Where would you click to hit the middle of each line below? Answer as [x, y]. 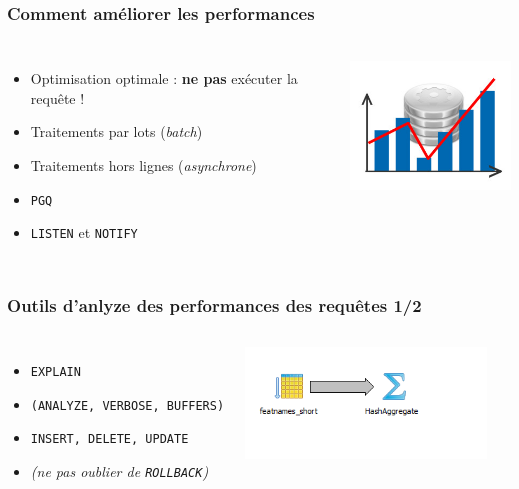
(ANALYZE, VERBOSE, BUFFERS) [127, 405]
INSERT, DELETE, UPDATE [109, 439]
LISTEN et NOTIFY [84, 232]
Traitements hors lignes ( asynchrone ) [143, 165]
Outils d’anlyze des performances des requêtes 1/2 [214, 304]
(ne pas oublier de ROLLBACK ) [119, 471]
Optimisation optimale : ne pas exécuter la [164, 78]
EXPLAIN [55, 372]
